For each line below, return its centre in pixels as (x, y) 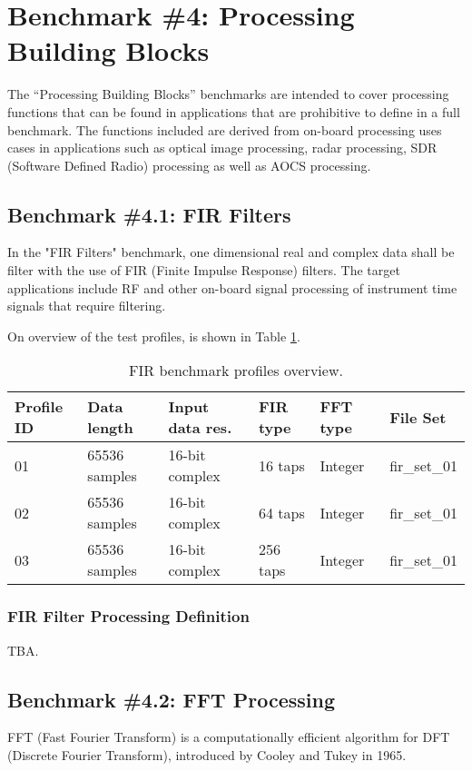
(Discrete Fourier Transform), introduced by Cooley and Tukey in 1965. (207, 755)
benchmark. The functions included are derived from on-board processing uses (225, 129)
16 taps (281, 465)
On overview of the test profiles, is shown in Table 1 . (154, 336)
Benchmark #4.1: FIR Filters (149, 214)
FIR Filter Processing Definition (128, 616)
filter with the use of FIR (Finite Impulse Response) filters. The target (204, 270)
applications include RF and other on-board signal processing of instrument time (232, 287)
